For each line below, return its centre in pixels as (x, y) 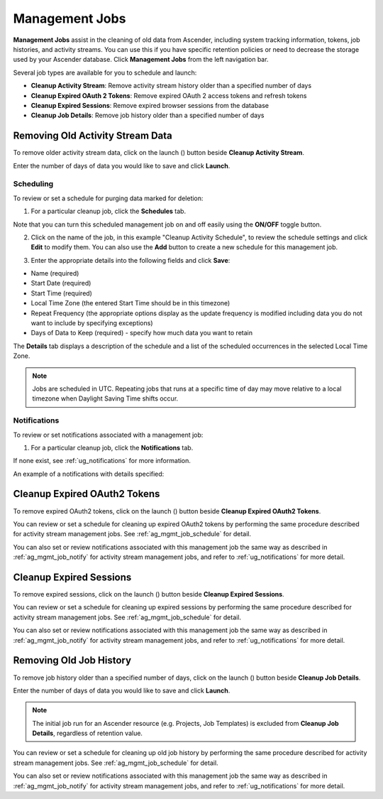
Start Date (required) (61, 283)
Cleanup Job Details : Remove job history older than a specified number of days (148, 115)
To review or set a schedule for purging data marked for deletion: (108, 198)
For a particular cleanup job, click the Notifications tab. (112, 447)
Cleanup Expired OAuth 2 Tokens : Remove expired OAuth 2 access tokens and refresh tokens (169, 95)
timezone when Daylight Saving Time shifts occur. (105, 398)
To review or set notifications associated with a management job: (108, 435)
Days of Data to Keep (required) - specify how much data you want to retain (142, 333)
